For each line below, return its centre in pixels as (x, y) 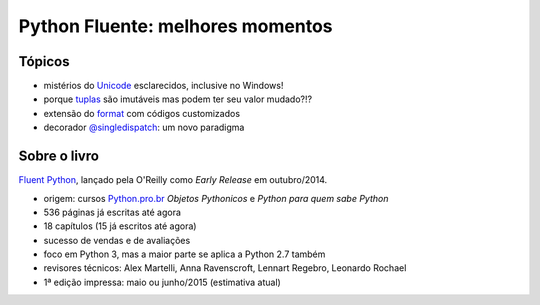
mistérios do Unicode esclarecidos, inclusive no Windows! (163, 86)
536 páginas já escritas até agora (112, 212)
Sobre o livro (59, 156)
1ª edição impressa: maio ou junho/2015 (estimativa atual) (162, 282)
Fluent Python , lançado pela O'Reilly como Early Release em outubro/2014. (173, 180)
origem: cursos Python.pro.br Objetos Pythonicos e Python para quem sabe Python (216, 198)
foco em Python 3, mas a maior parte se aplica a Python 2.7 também (184, 254)
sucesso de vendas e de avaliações (117, 240)
